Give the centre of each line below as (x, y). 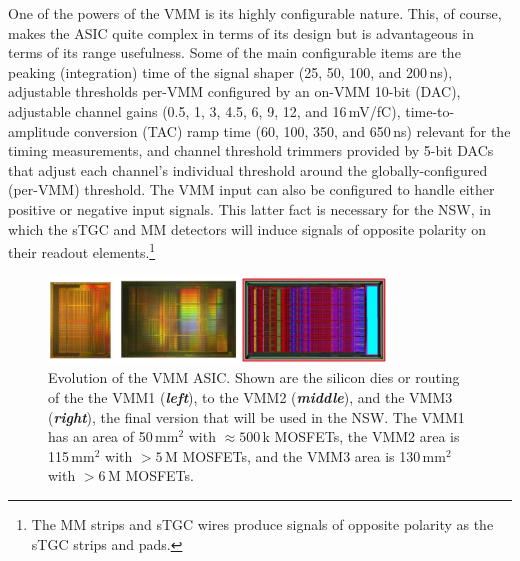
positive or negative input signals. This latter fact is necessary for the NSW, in (249, 208)
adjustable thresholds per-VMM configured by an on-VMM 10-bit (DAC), (234, 91)
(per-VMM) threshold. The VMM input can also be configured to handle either (251, 189)
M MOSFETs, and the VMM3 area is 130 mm (305, 455)
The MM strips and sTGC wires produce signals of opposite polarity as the (262, 523)
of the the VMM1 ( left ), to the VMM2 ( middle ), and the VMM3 (250, 397)
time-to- (430, 110)
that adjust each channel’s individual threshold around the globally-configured (248, 169)
